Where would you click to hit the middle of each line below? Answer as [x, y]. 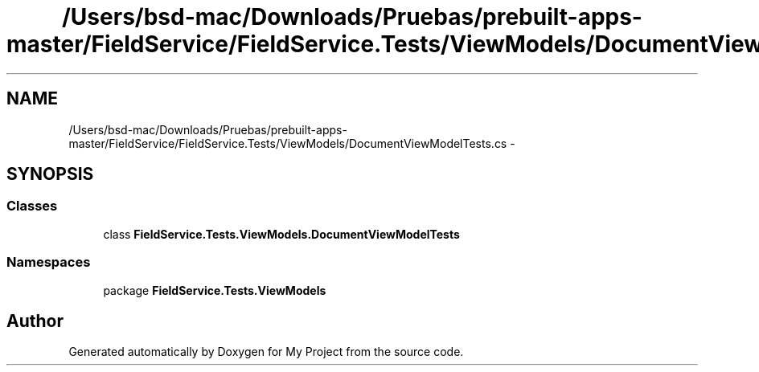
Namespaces [49, 262]
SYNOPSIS [50, 174]
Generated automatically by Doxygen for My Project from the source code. [266, 352]
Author [35, 321]
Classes [32, 206]
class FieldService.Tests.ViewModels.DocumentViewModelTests [281, 234]
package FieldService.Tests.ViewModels [215, 290]
